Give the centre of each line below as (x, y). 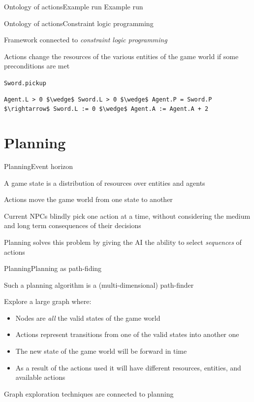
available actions (40, 377)
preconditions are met (37, 66)
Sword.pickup (25, 83)
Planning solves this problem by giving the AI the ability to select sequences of (123, 242)
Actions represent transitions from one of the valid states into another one (127, 334)
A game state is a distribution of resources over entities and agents (105, 183)
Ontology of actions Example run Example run (74, 6)
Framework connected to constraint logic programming (86, 40)
